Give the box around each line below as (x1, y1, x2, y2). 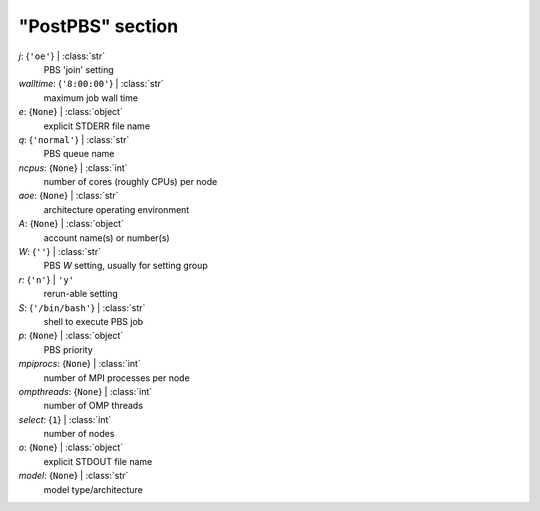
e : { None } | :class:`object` (18, 106, 124, 118)
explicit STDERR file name (43, 120, 150, 132)
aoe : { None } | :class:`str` (18, 190, 119, 202)
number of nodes (43, 428, 115, 440)
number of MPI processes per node (43, 371, 190, 384)
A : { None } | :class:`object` (18, 218, 125, 230)
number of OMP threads (43, 400, 144, 412)
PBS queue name (43, 148, 115, 160)
